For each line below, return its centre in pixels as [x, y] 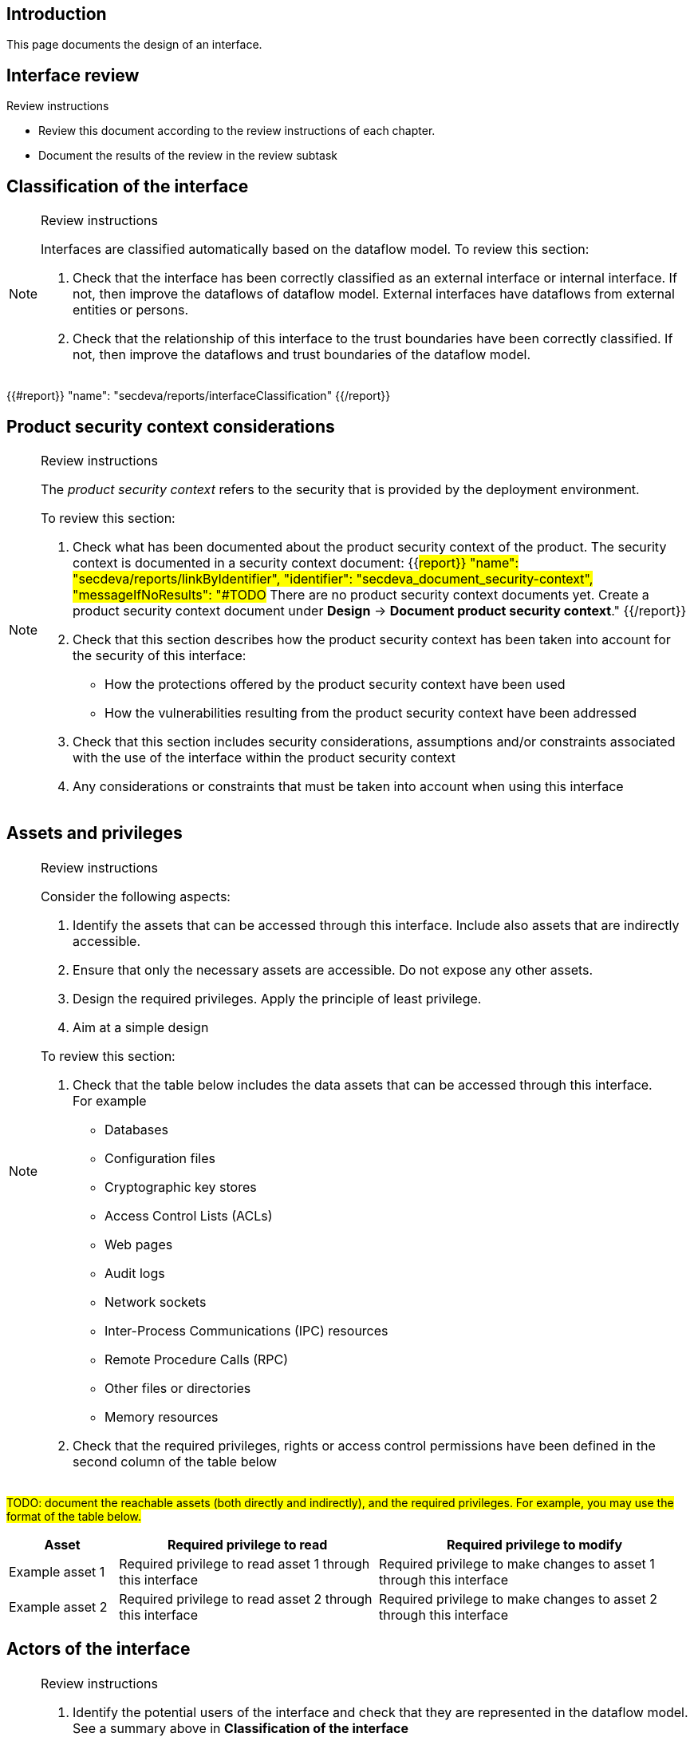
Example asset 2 [58, 1606]
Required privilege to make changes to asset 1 [517, 1563]
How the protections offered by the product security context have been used [335, 684]
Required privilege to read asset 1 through [244, 1563]
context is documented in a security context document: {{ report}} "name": [296, 562]
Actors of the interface [99, 1649]
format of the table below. [74, 1516]
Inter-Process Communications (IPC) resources [246, 1330]
